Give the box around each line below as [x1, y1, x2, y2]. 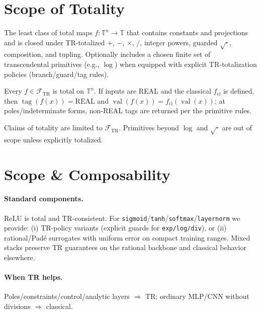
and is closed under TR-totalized [4, 37, 105, 47]
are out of [222, 122, 252, 133]
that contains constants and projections [126, 27, 248, 38]
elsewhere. [4, 252, 35, 263]
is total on [52, 86, 84, 96]
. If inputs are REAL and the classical [94, 86, 211, 96]
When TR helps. [4, 272, 63, 282]
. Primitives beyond [119, 122, 179, 133]
